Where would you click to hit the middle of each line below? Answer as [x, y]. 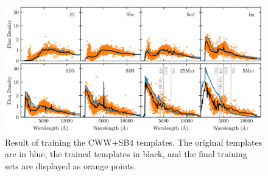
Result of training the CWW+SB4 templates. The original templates [134, 142]
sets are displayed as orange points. [71, 165]
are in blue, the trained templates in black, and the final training [126, 154]
